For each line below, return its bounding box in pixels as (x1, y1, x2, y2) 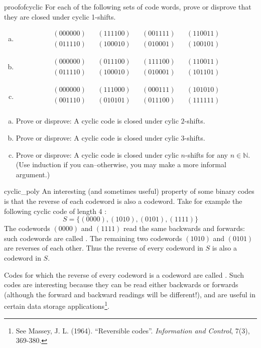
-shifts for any (185, 149, 228, 160)
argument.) (16, 169, 50, 179)
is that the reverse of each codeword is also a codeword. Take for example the (4, 195, 242, 206)
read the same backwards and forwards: (123, 223, 245, 234)
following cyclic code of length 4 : (4, 205, 107, 216)
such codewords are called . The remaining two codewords (4, 233, 182, 243)
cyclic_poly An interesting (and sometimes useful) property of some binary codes (4, 186, 254, 196)
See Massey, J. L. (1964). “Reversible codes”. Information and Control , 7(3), (16, 325, 250, 335)
